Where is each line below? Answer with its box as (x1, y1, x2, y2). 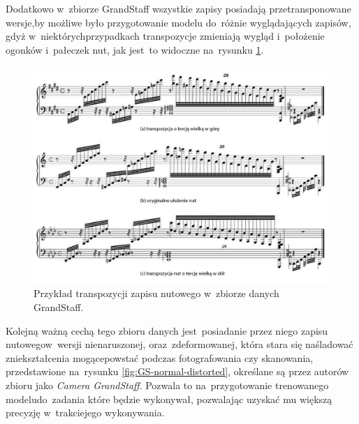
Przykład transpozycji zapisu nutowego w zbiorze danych (34, 286, 279, 301)
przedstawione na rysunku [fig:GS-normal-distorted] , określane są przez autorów (6, 364, 349, 379)
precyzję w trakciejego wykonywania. (6, 405, 165, 420)
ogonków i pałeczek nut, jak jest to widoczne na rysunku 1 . (6, 42, 264, 56)
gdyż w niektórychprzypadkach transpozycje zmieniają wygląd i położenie (6, 29, 325, 43)
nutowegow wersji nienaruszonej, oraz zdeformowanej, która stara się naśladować (6, 337, 353, 351)
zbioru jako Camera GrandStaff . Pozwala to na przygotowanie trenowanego (6, 377, 329, 392)
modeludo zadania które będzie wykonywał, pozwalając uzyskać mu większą (6, 391, 332, 406)
